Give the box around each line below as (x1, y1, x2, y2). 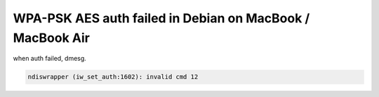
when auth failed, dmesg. (13, 54, 87, 63)
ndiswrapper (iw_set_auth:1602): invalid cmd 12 (27, 73, 199, 81)
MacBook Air (13, 30, 91, 45)
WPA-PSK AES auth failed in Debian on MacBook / (13, 10, 310, 26)
